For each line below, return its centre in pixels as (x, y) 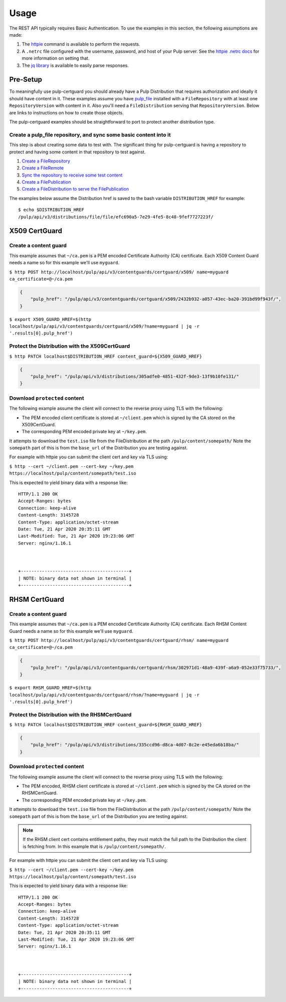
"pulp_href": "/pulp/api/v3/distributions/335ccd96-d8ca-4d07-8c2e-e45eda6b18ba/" (135, 745)
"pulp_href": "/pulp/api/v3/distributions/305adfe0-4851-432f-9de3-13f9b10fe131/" (135, 376)
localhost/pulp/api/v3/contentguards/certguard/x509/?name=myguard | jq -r (104, 326)
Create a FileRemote (43, 168)
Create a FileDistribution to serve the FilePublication (75, 189)
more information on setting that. (56, 58)
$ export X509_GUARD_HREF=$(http (50, 319)
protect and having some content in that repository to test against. (78, 152)
